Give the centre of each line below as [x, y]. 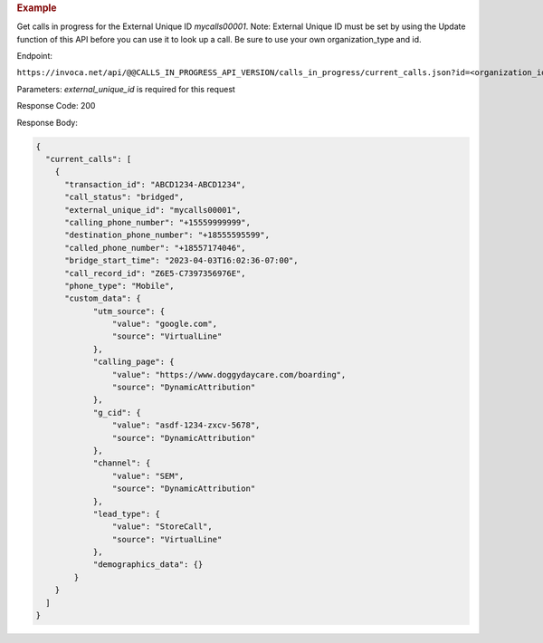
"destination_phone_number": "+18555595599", [167, 235]
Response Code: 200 [56, 106]
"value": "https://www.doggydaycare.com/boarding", [229, 374]
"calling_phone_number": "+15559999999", [157, 222]
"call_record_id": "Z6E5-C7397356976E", [155, 273]
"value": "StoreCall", [162, 527]
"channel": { [122, 463]
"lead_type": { [126, 513]
